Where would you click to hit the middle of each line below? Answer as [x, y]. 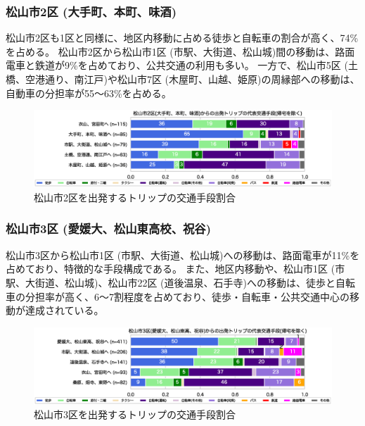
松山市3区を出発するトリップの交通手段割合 [135, 414]
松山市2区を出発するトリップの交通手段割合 [135, 197]
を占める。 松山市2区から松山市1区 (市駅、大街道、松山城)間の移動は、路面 [180, 51]
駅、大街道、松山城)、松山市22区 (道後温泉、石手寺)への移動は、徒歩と [171, 282]
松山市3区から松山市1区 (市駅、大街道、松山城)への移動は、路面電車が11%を [183, 255]
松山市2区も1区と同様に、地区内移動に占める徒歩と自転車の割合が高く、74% [182, 38]
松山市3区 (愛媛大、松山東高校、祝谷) [109, 228]
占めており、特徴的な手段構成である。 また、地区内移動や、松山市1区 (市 [175, 269]
